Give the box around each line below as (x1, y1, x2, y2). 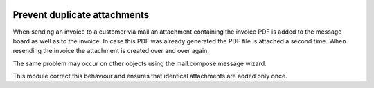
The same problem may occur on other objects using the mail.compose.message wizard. (12, 59, 267, 67)
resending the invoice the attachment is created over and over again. (12, 47, 209, 55)
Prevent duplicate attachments (12, 9, 150, 21)
